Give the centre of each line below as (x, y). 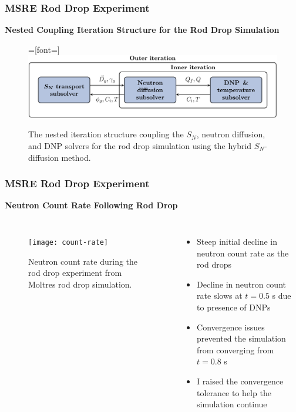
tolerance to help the (234, 392)
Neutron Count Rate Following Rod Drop (91, 205)
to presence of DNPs (234, 307)
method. (76, 157)
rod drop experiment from (75, 273)
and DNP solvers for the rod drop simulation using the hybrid (140, 146)
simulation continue (232, 404)
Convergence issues (231, 327)
